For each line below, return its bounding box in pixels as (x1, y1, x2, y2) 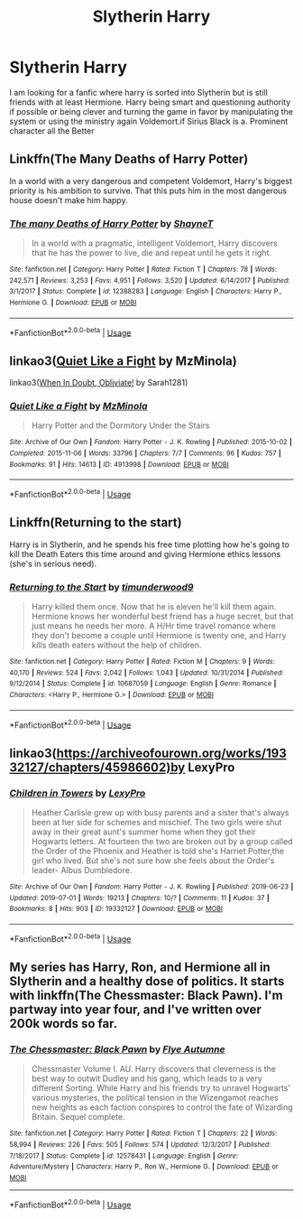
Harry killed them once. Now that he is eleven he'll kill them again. (31, 601, 277, 612)
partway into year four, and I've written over (9, 1002, 262, 1018)
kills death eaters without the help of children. (31, 639, 202, 651)
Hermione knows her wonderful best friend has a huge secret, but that (31, 611, 294, 622)
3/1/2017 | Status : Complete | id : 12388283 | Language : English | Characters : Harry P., (9, 287, 282, 296)
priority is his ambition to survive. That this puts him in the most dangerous (9, 185, 287, 196)
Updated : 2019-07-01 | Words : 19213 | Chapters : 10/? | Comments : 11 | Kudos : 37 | (9, 893, 270, 902)
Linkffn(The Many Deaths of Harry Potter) (9, 152, 249, 167)
